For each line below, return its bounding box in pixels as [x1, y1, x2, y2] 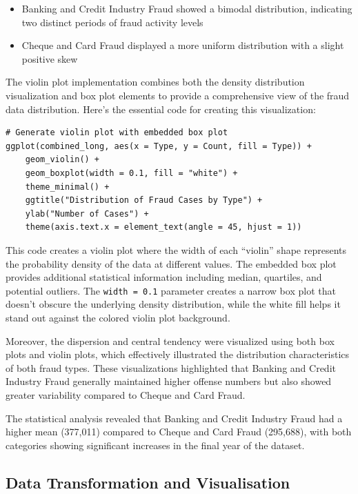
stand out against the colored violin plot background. [6, 310, 230, 324]
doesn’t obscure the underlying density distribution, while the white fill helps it [6, 297, 341, 311]
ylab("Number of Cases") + [25, 208, 149, 219]
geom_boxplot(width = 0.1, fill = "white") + [25, 168, 238, 178]
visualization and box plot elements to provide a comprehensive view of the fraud [6, 88, 350, 102]
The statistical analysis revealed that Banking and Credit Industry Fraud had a [6, 411, 343, 425]
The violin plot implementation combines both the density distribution [6, 75, 305, 89]
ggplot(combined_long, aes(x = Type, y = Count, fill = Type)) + [6, 141, 312, 151]
